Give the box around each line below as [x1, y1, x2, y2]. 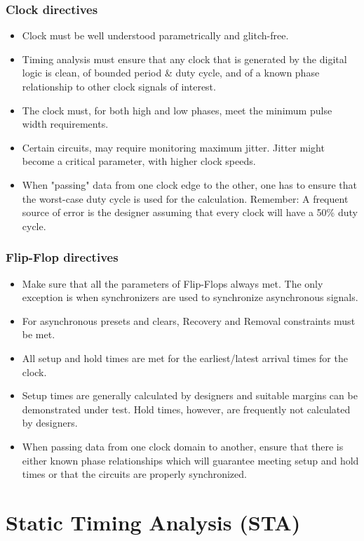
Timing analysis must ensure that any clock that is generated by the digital [22, 51, 347, 66]
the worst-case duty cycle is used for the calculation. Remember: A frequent [22, 191, 349, 206]
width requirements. [22, 116, 109, 131]
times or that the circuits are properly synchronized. [22, 467, 247, 481]
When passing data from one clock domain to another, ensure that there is [22, 439, 344, 453]
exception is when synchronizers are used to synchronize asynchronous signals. [22, 290, 358, 305]
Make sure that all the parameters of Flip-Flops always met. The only [22, 276, 323, 290]
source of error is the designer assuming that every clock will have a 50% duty [22, 205, 358, 220]
